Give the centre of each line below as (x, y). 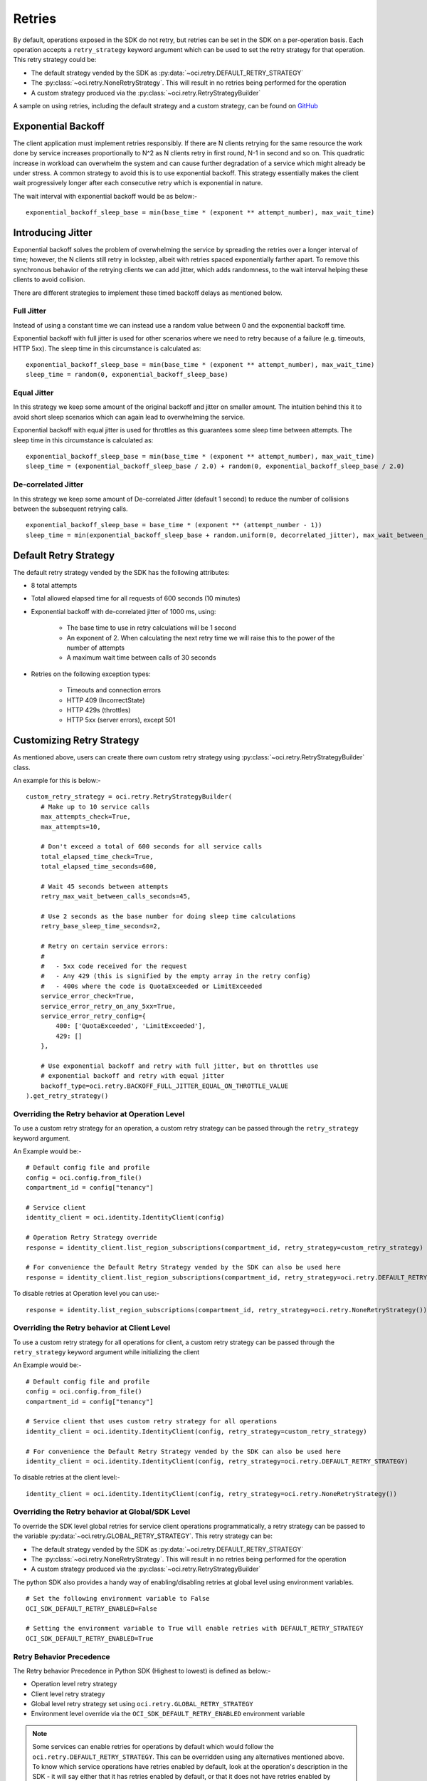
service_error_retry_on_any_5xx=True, (108, 1006)
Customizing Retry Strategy (76, 741)
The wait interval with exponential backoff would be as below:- (105, 196)
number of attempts (95, 648)
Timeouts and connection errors (114, 690)
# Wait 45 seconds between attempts (104, 886)
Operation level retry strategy (74, 1684)
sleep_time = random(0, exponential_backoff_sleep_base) (127, 375)
